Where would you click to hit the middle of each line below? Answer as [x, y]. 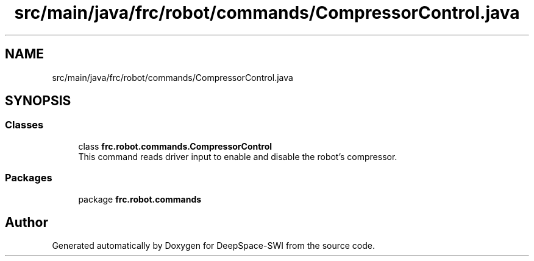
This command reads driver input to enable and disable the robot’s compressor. [238, 156]
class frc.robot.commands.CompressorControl [175, 146]
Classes [24, 125]
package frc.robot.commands [140, 199]
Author [27, 222]
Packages [29, 178]
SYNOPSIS [38, 101]
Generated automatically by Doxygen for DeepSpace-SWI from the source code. [214, 246]
